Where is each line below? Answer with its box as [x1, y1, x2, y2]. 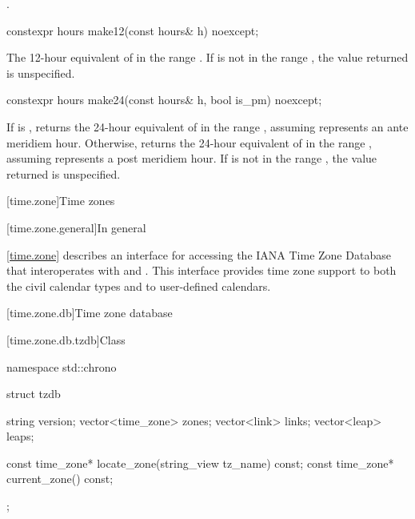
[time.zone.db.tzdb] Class [6, 331, 126, 348]
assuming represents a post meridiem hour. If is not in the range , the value [6, 150, 377, 167]
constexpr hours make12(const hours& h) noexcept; [6, 22, 259, 38]
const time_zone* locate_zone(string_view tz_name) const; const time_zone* [6, 454, 394, 471]
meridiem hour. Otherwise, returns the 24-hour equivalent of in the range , [6, 134, 373, 151]
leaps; [6, 428, 34, 445]
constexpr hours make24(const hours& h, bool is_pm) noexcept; [6, 91, 322, 108]
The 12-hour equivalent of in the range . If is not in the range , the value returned [6, 49, 409, 66]
